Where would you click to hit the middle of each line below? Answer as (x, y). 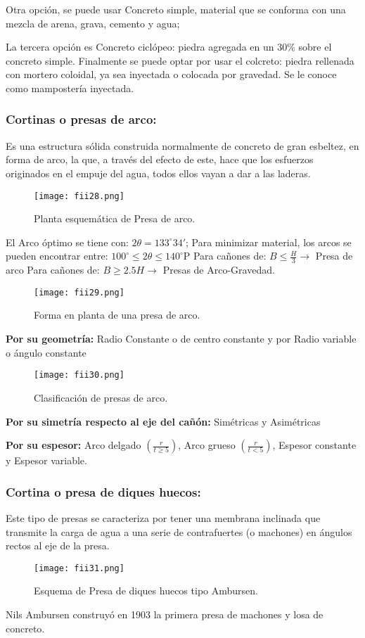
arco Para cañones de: (53, 270)
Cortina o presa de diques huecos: (103, 491)
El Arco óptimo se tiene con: (67, 242)
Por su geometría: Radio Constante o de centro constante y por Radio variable (181, 339)
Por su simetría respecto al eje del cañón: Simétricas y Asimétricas (163, 421)
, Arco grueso (207, 445)
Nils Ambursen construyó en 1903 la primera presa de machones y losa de (165, 614)
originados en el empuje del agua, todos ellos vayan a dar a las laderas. (158, 173)
